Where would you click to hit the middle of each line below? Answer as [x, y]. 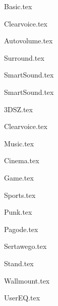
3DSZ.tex [18, 109]
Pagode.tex [21, 229]
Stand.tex [19, 263]
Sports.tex [20, 195]
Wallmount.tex [27, 280]
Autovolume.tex [28, 41]
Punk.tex [18, 212]
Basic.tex [18, 6]
